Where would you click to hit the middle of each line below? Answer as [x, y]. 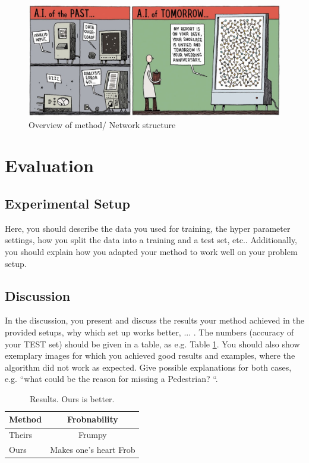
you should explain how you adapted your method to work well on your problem [151, 251]
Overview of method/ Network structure [102, 124]
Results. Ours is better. [72, 398]
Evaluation [49, 165]
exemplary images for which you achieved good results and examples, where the [150, 355]
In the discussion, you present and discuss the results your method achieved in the [155, 320]
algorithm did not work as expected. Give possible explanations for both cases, [148, 367]
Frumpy [93, 435]
